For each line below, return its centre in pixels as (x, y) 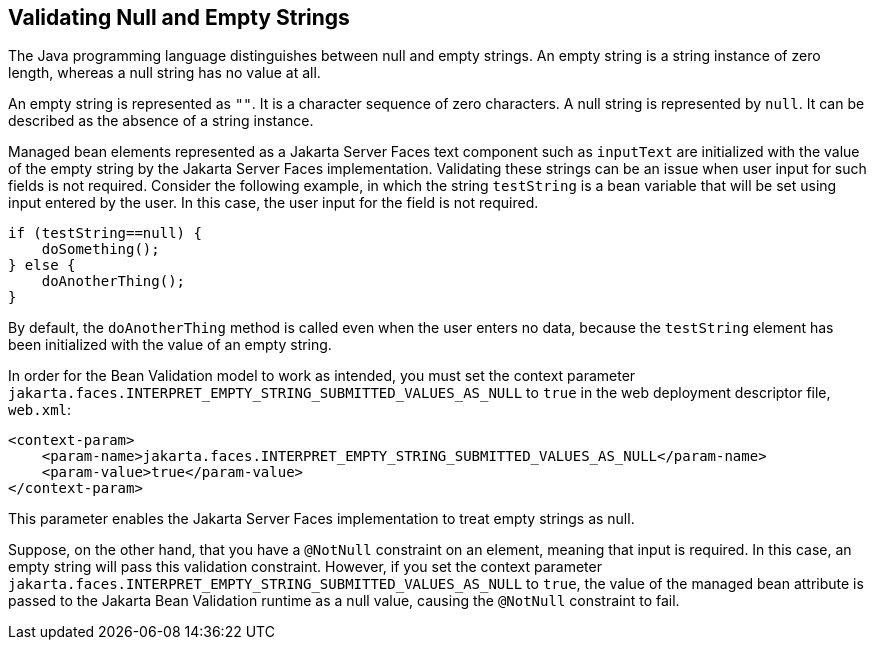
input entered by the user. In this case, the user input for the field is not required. (273, 203)
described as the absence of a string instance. (161, 121)
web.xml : (40, 410)
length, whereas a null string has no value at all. (164, 73)
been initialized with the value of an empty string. (170, 345)
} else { (42, 265)
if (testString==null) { (105, 233)
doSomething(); (100, 249)
